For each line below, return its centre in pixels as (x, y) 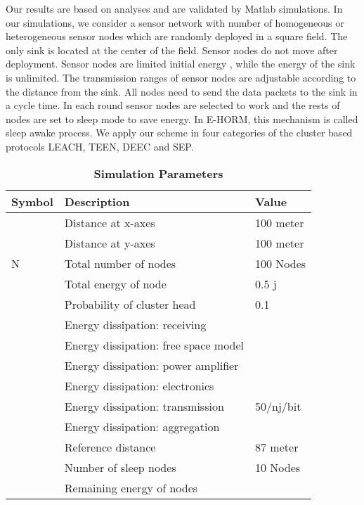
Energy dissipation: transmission (144, 406)
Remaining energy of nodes (131, 487)
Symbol (32, 201)
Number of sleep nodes (120, 467)
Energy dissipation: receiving (135, 324)
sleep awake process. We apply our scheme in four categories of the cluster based (179, 133)
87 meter (277, 447)
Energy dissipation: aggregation (142, 426)
